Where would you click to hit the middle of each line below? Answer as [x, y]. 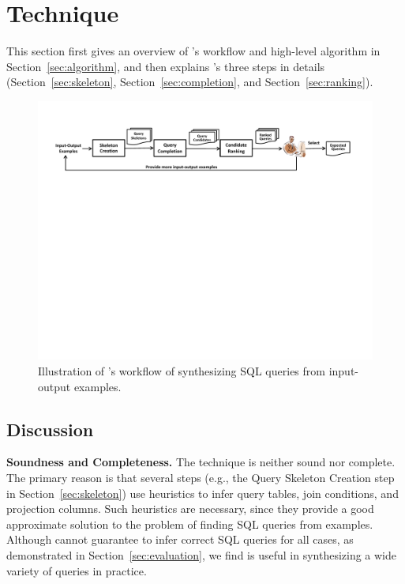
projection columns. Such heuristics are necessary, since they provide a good [190, 509]
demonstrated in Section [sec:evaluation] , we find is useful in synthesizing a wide [202, 554]
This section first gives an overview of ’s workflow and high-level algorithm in [193, 51]
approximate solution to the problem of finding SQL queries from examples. [190, 524]
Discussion [50, 429]
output [54, 386]
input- [343, 371]
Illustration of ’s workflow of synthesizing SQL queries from [182, 371]
